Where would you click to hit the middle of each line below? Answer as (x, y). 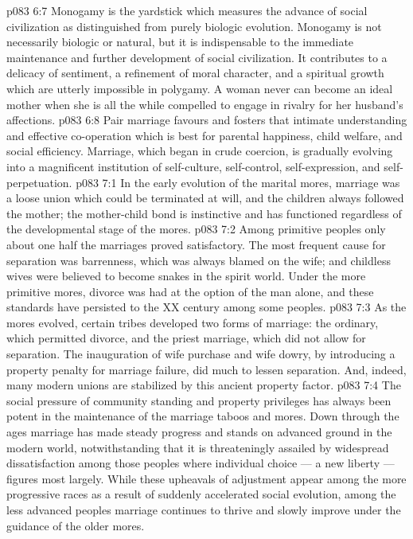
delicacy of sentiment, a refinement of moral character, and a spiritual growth (195, 73)
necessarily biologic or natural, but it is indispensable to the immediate (180, 42)
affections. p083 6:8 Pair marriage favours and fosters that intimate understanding (207, 120)
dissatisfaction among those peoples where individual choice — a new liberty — (201, 463)
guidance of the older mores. (76, 525)
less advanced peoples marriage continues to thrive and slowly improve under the (204, 510)
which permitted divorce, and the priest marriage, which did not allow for (186, 338)
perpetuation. (39, 182)
